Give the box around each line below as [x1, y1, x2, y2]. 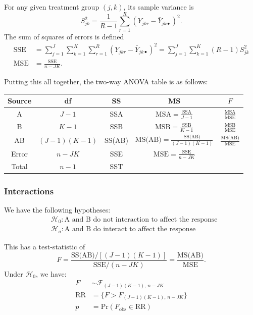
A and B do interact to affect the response [64, 226, 196, 233]
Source [8, 95, 32, 106]
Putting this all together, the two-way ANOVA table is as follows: [4, 76, 208, 87]
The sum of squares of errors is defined [4, 31, 124, 41]
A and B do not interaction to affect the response [64, 216, 218, 223]
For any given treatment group [4, 2, 99, 12]
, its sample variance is [123, 2, 194, 12]
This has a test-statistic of [4, 241, 85, 251]
